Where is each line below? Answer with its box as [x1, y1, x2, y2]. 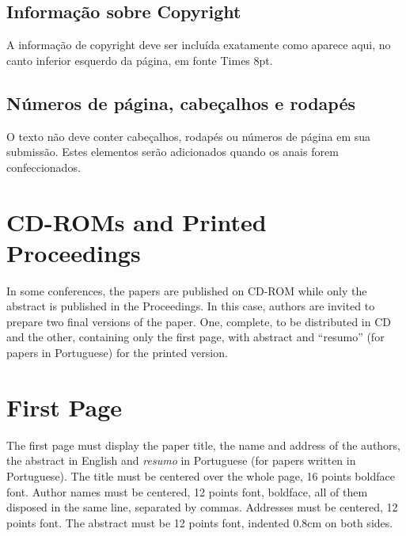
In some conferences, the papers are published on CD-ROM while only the [6, 282, 367, 298]
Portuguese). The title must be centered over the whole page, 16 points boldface [6, 467, 395, 484]
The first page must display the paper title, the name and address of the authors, [6, 436, 401, 453]
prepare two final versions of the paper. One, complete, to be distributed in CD [6, 313, 391, 329]
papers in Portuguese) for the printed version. [6, 344, 228, 361]
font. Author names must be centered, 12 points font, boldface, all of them [6, 483, 368, 500]
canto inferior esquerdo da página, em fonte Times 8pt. [6, 51, 273, 68]
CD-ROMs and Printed [6, 205, 267, 238]
